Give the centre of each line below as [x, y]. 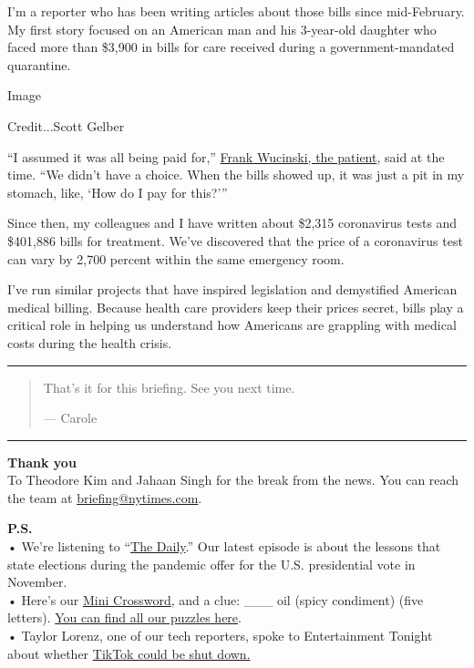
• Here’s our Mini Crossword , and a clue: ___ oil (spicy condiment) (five [216, 599]
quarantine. [39, 64]
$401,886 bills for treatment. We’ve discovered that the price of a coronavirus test [235, 240]
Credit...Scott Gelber [66, 125]
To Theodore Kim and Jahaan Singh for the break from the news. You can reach [233, 480]
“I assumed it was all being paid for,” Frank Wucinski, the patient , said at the [226, 156]
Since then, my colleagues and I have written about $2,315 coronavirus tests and [232, 223]
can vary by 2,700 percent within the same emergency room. [176, 258]
